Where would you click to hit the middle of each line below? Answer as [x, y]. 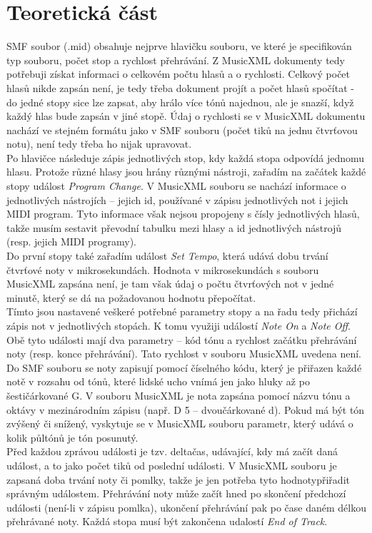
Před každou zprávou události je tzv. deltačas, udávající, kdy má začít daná [172, 451]
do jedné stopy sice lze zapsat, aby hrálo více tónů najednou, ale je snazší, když [180, 102]
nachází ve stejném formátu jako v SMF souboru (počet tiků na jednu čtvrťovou [182, 130]
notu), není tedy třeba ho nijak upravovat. [99, 144]
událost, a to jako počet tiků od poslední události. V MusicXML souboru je [172, 465]
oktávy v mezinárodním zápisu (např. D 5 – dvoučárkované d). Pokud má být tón [186, 409]
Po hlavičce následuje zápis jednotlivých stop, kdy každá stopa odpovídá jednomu [186, 157]
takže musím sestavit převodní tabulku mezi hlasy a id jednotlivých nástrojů [174, 227]
